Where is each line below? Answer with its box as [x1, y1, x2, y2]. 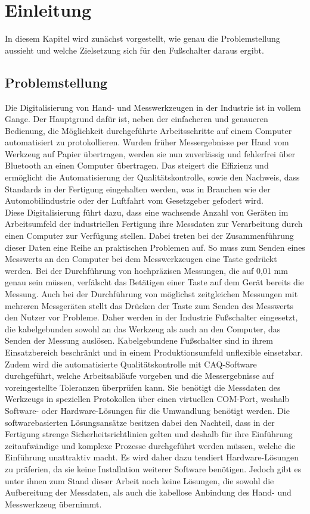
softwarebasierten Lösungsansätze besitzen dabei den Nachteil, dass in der [5, 416, 275, 428]
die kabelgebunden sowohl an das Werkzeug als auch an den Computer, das [5, 322, 281, 335]
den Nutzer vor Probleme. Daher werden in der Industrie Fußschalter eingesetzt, [5, 311, 298, 323]
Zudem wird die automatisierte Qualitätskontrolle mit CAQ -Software [5, 357, 257, 370]
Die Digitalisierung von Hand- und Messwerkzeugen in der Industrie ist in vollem [5, 101, 301, 113]
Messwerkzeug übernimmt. [5, 497, 102, 510]
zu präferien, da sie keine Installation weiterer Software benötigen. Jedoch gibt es [5, 462, 302, 475]
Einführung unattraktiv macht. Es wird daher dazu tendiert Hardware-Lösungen [5, 451, 299, 463]
